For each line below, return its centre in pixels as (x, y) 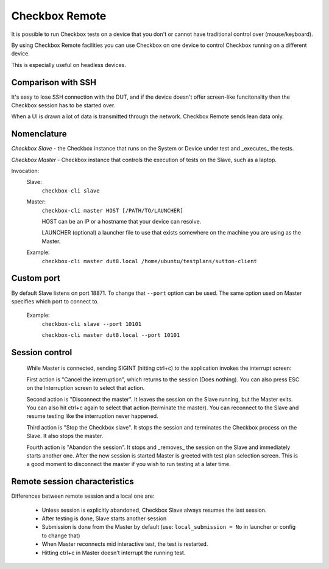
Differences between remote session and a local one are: (83, 496)
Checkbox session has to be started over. (63, 105)
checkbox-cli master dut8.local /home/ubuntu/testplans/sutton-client (149, 261)
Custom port (36, 278)
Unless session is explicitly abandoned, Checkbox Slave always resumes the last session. (154, 510)
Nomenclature (39, 134)
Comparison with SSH (54, 82)
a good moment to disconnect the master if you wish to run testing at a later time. (129, 464)
